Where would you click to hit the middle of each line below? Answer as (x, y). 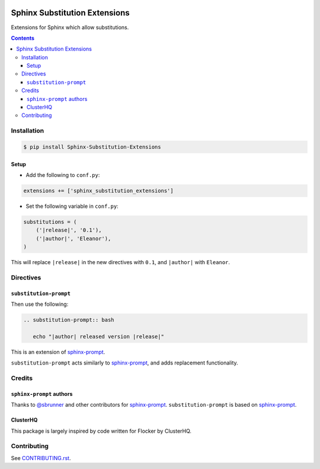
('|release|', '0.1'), (69, 230)
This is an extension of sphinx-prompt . (58, 352)
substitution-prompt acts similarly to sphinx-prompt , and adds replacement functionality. (124, 363)
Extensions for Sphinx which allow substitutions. (70, 27)
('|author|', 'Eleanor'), (73, 238)
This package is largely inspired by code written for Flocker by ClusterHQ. (101, 431)
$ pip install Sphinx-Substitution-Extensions (92, 147)
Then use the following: (40, 304)
